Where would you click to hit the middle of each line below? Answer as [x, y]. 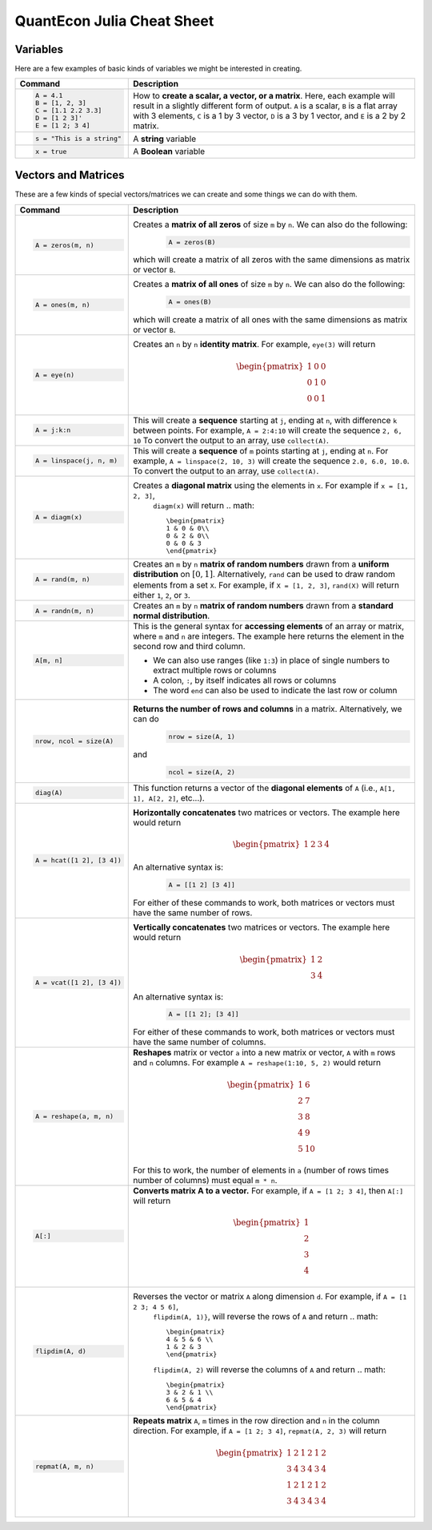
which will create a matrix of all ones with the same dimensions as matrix [270, 320]
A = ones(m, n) [63, 305]
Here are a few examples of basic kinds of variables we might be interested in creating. [158, 69]
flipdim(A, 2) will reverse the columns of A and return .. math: [269, 1370]
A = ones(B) [190, 302]
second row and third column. [189, 647]
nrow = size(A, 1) [202, 736]
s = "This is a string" [78, 139]
